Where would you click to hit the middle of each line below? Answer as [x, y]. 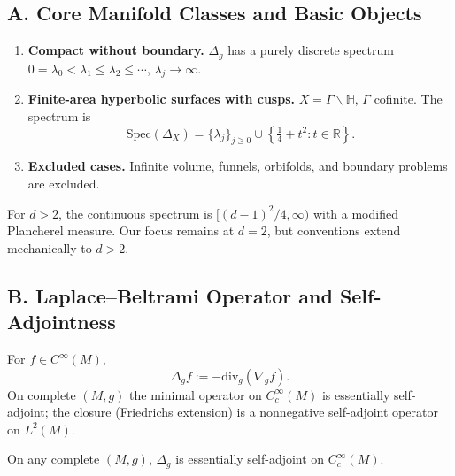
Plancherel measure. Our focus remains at [121, 230]
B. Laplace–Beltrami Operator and [170, 295]
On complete [42, 394]
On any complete [54, 459]
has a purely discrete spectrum [311, 50]
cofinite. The [408, 99]
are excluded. [64, 184]
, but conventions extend [334, 230]
